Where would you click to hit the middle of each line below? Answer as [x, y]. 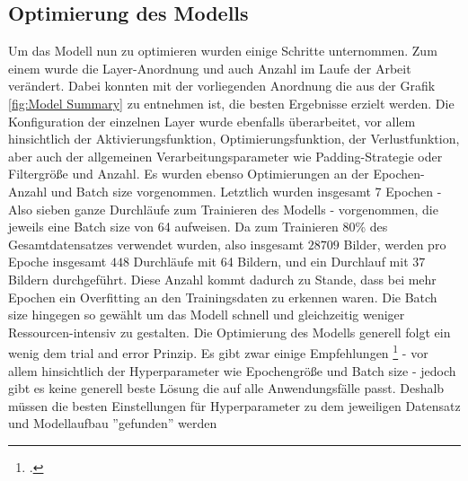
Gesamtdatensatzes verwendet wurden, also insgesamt [156, 244]
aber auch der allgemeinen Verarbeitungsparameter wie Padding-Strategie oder [225, 156]
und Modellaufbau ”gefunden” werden [113, 423]
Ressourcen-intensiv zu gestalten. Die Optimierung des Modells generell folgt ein [230, 332]
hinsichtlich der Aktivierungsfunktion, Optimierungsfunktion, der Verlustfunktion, [234, 139]
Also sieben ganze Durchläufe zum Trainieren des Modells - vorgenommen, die [223, 209]
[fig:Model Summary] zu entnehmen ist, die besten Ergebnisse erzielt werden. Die [231, 103]
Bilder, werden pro [395, 244]
